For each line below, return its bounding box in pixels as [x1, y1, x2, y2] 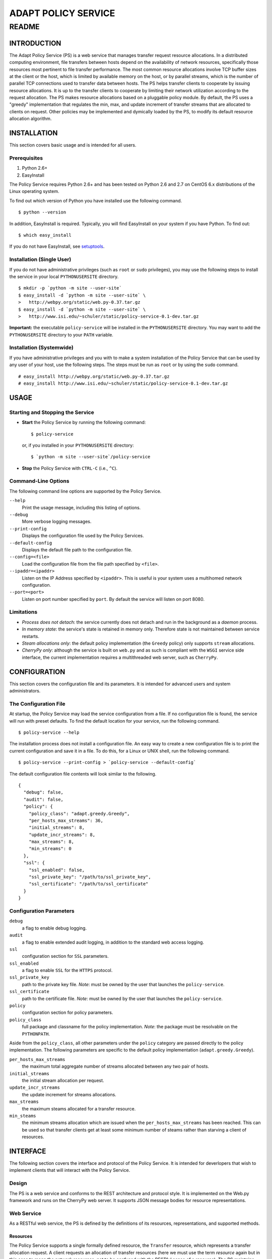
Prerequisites [9, 154, 43, 161]
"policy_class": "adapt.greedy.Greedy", [28, 811, 130, 816]
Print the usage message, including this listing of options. [22, 504, 141, 511]
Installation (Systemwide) [9, 344, 74, 351]
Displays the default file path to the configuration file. [22, 546, 132, 552]
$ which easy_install [18, 232, 72, 238]
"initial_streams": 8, [28, 825, 85, 830]
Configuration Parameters [9, 907, 75, 914]
